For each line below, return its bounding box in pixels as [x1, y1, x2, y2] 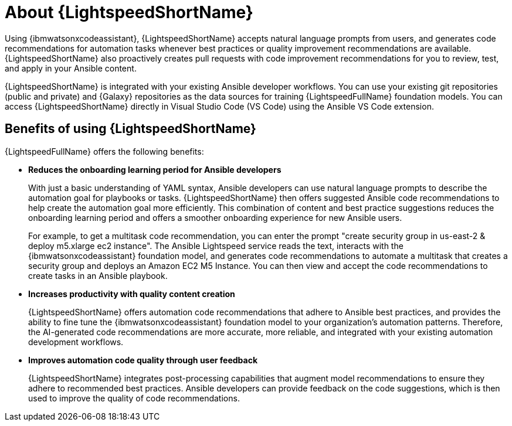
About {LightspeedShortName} [5, 2, 253, 22]
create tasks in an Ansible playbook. [28, 270, 168, 281]
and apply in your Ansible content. [5, 63, 137, 73]
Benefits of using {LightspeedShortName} [5, 121, 256, 137]
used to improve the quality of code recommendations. [28, 393, 240, 403]
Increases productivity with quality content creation [28, 288, 235, 299]
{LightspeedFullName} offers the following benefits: [5, 146, 204, 156]
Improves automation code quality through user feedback [28, 355, 258, 365]
